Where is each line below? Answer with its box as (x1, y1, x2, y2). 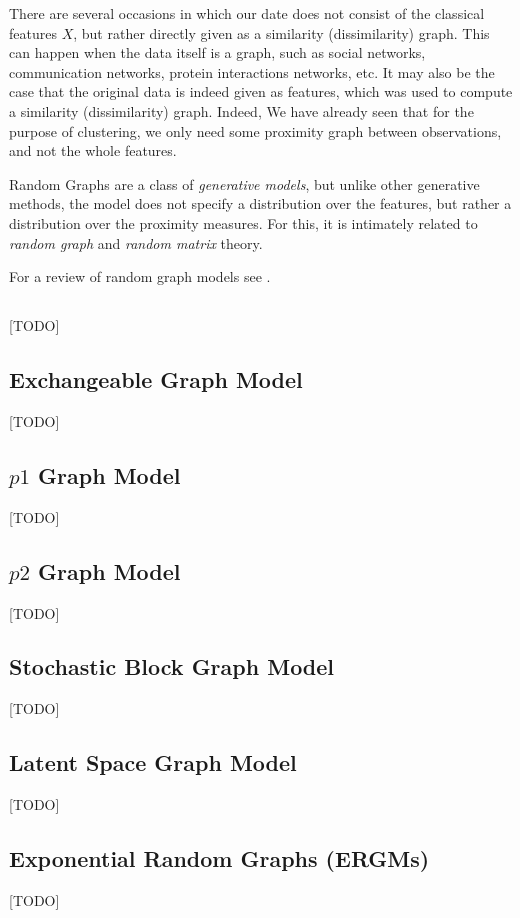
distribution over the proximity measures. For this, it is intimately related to (9, 212, 478, 233)
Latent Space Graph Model (9, 747, 297, 778)
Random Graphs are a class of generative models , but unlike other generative (9, 173, 480, 194)
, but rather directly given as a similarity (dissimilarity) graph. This (73, 22, 490, 43)
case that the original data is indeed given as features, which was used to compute (9, 81, 513, 102)
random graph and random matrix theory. (9, 232, 263, 253)
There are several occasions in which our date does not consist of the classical (9, 3, 485, 23)
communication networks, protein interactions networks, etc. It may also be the (9, 61, 495, 82)
